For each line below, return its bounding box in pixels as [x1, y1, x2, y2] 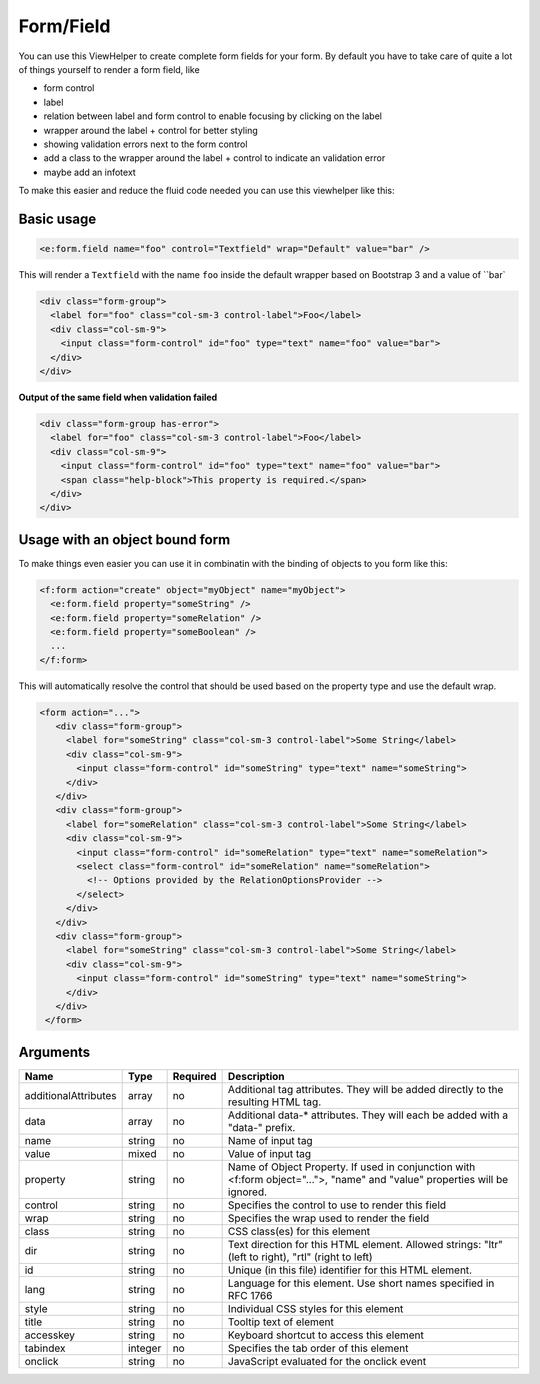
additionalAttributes [24, 1088, 117, 1102]
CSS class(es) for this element [227, 1224, 370, 1238]
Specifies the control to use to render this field [227, 1198, 447, 1212]
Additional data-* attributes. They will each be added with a [227, 1108, 509, 1122]
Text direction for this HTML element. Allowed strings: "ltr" [227, 1237, 504, 1251]
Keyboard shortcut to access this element [227, 1328, 425, 1342]
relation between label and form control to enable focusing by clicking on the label [43, 110, 382, 122]
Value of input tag [227, 1146, 312, 1160]
